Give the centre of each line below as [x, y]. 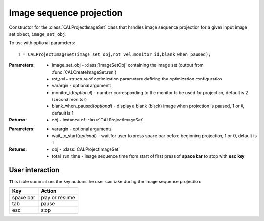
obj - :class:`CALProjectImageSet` [86, 149]
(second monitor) [69, 100]
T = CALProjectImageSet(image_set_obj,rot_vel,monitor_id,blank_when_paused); [114, 54]
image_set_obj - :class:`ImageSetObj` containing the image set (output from [128, 65]
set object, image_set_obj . [38, 34]
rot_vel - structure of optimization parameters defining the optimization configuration [137, 79]
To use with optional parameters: [42, 43]
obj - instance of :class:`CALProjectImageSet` [98, 120]
